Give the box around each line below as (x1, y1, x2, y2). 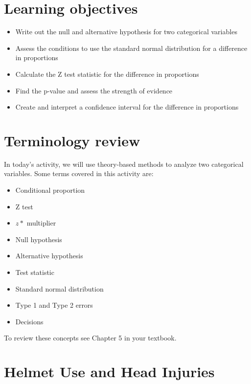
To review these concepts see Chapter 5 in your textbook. (4, 333, 177, 343)
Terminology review (4, 130, 140, 150)
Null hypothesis (15, 234, 62, 244)
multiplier (26, 218, 56, 228)
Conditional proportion (15, 185, 85, 195)
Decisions (15, 316, 44, 326)
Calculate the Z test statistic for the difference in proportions (15, 68, 199, 79)
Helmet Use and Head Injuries (4, 361, 215, 382)
